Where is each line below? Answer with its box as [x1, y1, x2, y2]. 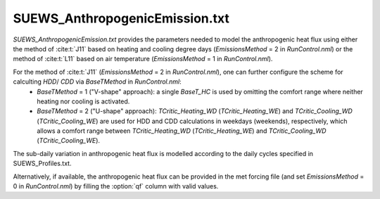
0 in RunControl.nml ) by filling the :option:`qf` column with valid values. [13, 182, 219, 191]
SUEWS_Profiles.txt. [13, 159, 72, 168]
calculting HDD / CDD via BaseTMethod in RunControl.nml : [13, 77, 182, 86]
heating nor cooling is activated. [37, 97, 130, 105]
